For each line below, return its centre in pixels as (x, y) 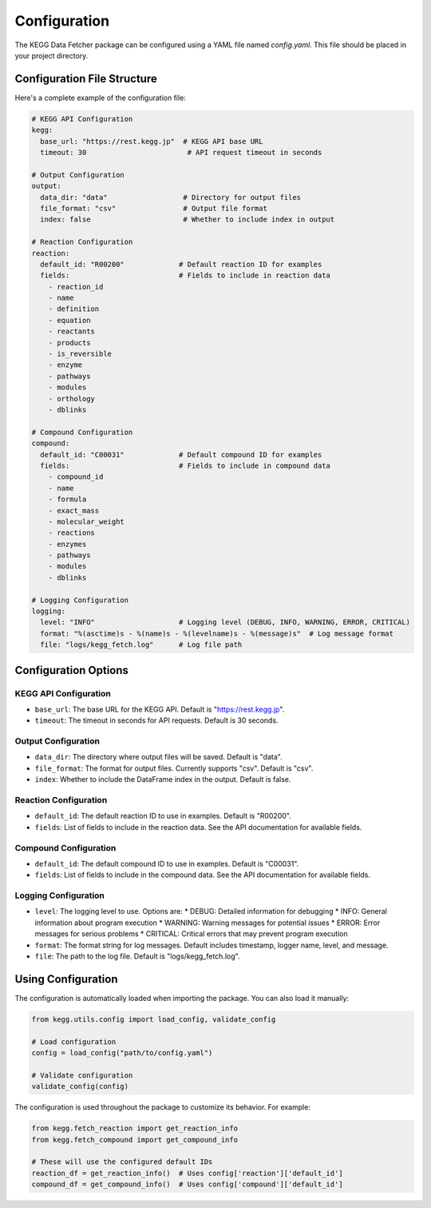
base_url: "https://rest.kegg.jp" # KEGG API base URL (152, 141)
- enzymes (67, 544)
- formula (67, 499)
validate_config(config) (80, 1086)
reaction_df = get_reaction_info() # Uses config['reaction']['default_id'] (187, 1173)
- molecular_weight (87, 521)
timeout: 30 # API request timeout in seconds (181, 152)
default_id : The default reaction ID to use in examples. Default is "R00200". (163, 816)
